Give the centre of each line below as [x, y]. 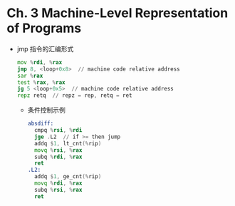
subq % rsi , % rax [58, 190]
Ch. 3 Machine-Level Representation [117, 13]
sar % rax [30, 76]
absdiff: [41, 124]
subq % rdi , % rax [58, 157]
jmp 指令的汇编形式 [45, 48]
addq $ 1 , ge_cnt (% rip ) [68, 177]
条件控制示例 [46, 110]
